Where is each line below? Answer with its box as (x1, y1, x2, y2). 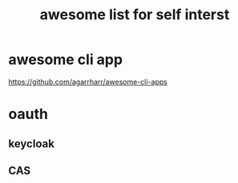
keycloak (8, 137, 54, 150)
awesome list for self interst (39, 6, 230, 24)
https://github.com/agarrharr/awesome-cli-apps (8, 77, 168, 86)
